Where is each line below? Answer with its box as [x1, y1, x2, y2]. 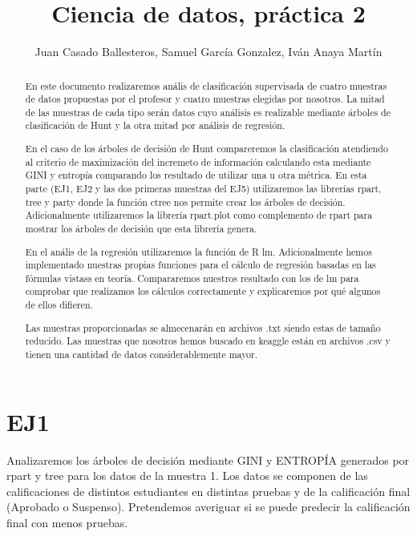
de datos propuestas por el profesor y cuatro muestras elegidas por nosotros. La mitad [25, 92, 385, 106]
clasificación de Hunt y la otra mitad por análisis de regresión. [25, 119, 285, 132]
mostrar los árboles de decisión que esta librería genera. [25, 221, 257, 235]
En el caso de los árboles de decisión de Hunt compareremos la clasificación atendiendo [25, 142, 388, 155]
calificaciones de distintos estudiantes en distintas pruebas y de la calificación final [6, 482, 411, 499]
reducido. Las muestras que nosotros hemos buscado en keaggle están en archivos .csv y [25, 334, 391, 348]
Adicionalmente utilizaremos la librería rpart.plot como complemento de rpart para [25, 208, 373, 222]
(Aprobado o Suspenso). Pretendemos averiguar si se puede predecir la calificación [6, 498, 411, 515]
